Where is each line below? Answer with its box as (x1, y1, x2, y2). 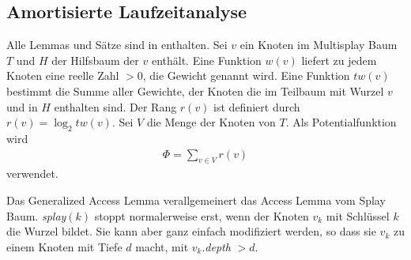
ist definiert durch (213, 98, 300, 115)
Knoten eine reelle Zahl (6, 67, 119, 84)
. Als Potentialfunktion (285, 114, 397, 130)
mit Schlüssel (326, 207, 390, 224)
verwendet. (6, 165, 58, 182)
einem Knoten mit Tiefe (6, 238, 123, 254)
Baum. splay (6, 207, 66, 224)
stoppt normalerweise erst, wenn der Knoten (94, 207, 309, 224)
